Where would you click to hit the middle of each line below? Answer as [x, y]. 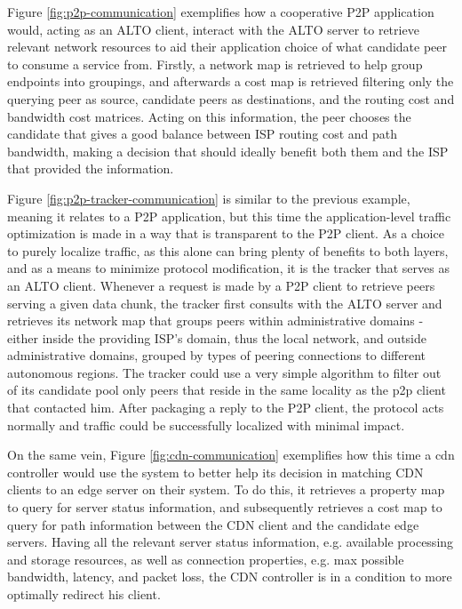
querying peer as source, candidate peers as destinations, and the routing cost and [231, 98]
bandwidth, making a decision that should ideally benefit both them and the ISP [228, 151]
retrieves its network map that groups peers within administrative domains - [215, 321]
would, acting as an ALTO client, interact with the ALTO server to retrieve [213, 29]
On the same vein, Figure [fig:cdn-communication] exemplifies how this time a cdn [231, 455]
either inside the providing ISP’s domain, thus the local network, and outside [217, 337]
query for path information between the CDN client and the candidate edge [213, 524]
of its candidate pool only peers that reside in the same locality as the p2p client [227, 390]
